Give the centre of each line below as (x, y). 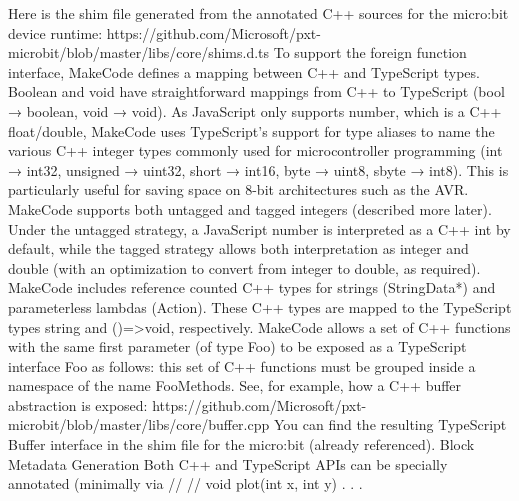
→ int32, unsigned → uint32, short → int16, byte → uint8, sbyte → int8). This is (258, 169)
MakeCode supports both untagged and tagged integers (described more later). (250, 208)
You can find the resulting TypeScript (390, 424)
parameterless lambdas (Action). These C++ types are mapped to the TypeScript (260, 306)
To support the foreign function (370, 52)
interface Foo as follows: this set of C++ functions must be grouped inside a (242, 365)
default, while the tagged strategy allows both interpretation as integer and (238, 248)
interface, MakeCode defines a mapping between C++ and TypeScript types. (244, 71)
